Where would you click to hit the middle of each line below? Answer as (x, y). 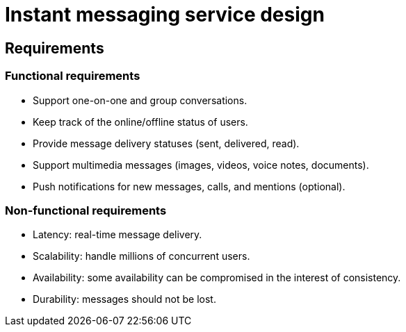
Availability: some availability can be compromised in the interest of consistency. (217, 278)
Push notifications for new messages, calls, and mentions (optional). (189, 186)
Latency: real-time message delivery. (117, 235)
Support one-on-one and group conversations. (140, 100)
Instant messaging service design (165, 15)
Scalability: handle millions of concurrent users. (141, 256)
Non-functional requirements (86, 210)
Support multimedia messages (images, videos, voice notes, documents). (201, 165)
